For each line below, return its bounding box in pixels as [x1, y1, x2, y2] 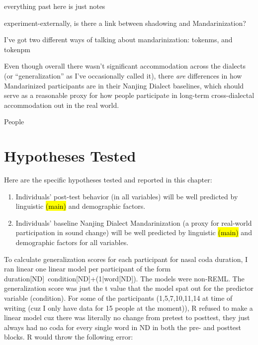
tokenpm [4, 44, 30, 54]
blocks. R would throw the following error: [4, 332, 133, 342]
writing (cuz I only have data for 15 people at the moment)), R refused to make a [4, 302, 253, 313]
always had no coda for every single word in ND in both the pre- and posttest [4, 322, 242, 332]
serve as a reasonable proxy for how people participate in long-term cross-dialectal [4, 90, 255, 100]
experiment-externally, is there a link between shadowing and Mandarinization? [4, 17, 246, 28]
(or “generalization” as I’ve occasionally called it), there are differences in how [4, 70, 242, 81]
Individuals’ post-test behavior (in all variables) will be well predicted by [15, 191, 238, 201]
